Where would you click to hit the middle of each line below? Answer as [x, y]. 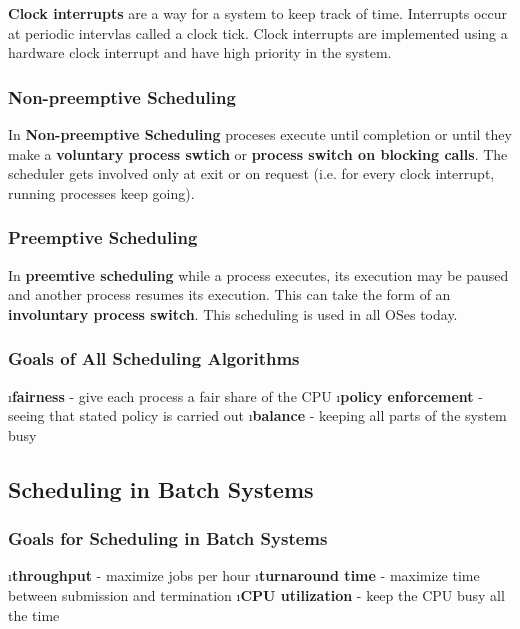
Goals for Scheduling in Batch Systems [168, 538]
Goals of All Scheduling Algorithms [154, 358]
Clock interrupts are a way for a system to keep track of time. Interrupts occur [258, 13]
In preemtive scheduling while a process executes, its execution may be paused [258, 274]
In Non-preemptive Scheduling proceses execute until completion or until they [260, 134]
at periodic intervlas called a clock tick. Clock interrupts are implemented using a [258, 32]
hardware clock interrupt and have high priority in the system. [200, 52]
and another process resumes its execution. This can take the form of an [229, 294]
